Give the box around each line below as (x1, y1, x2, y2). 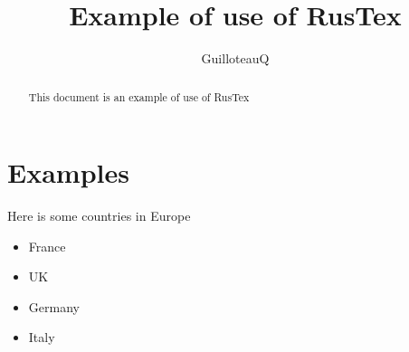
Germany (28, 297, 80, 316)
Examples (7, 154, 129, 191)
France (28, 236, 66, 255)
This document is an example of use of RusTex (28, 89, 250, 104)
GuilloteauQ (201, 49, 270, 68)
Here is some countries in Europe (7, 206, 191, 225)
